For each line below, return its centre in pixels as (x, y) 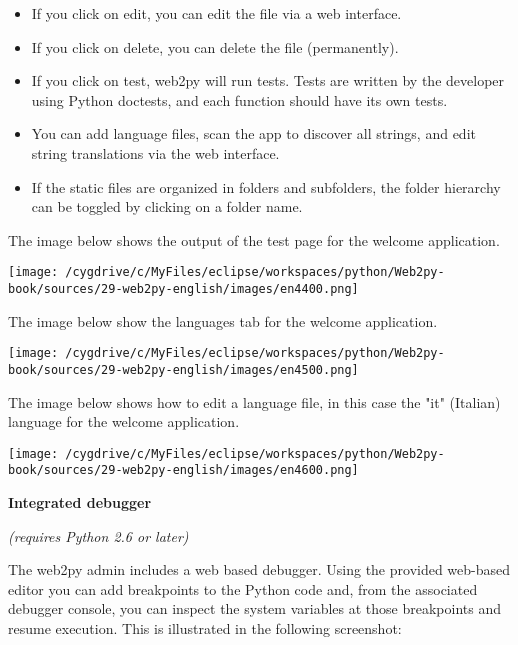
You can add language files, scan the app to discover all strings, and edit (253, 133)
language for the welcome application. (124, 421)
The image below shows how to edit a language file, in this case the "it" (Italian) (254, 401)
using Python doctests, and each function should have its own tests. (239, 99)
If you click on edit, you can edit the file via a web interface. (216, 13)
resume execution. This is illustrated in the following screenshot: (205, 628)
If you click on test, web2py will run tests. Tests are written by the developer (268, 80)
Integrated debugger (80, 502)
